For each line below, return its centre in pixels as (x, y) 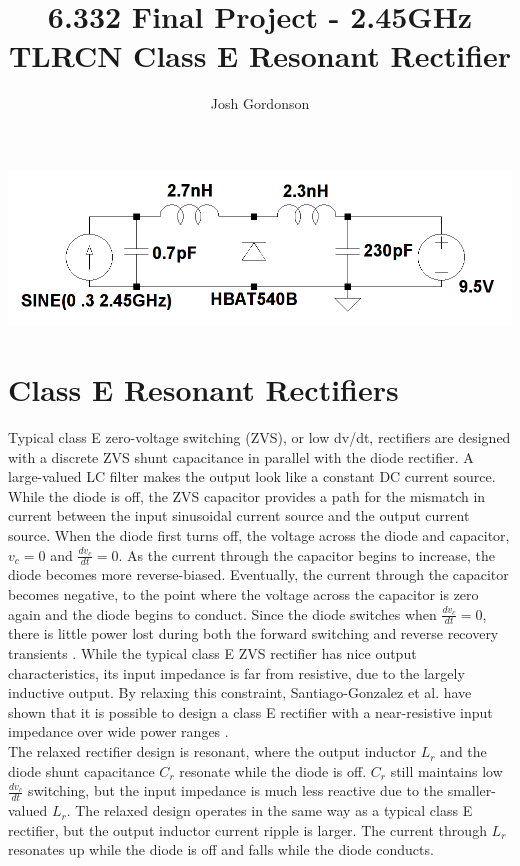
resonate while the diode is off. (273, 770)
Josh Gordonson (260, 103)
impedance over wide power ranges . (118, 731)
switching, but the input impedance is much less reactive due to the (235, 790)
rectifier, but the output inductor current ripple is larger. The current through (247, 829)
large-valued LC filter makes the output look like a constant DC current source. (252, 476)
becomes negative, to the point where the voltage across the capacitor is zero (243, 594)
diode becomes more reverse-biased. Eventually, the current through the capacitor (258, 574)
